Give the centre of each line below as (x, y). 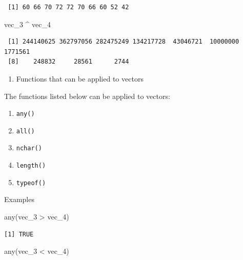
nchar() (29, 148)
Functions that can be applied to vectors (80, 78)
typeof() (31, 183)
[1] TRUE (19, 234)
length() (31, 166)
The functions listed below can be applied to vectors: (87, 96)
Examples (19, 199)
